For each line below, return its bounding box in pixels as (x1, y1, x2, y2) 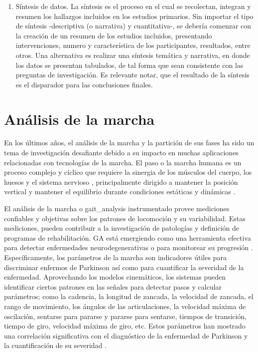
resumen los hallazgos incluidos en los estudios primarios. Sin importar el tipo (15, 10, 254, 21)
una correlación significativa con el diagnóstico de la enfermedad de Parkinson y (4, 330, 248, 341)
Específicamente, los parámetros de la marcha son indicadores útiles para (4, 252, 227, 262)
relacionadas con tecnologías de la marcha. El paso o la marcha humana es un (4, 157, 242, 167)
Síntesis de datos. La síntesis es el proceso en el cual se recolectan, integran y (15, 1, 251, 11)
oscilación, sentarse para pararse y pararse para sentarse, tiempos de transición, (4, 311, 247, 321)
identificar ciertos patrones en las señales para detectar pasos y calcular (4, 281, 222, 292)
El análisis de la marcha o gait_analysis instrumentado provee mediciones (4, 203, 230, 214)
